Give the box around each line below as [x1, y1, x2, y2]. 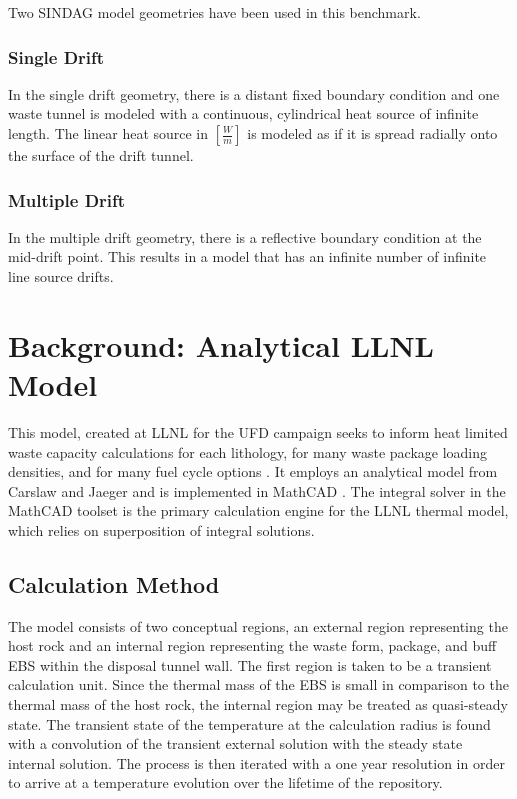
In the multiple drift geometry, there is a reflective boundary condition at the [8, 226, 482, 247]
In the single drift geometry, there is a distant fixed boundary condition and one [8, 83, 500, 104]
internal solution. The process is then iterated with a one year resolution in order [8, 752, 505, 773]
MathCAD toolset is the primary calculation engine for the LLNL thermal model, [8, 500, 509, 521]
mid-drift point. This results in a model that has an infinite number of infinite [8, 246, 487, 267]
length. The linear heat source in [8, 123, 209, 143]
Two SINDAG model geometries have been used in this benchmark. [8, 2, 421, 22]
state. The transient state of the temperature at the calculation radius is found [8, 713, 491, 734]
